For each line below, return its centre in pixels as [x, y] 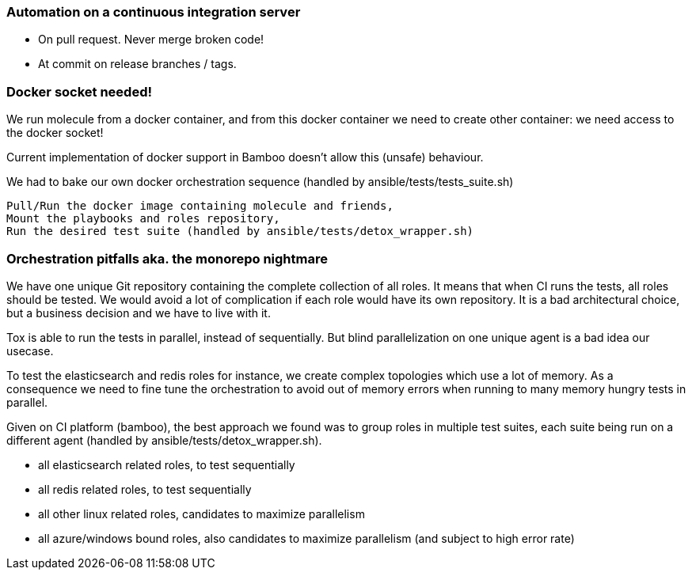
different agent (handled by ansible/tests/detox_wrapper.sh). [164, 440]
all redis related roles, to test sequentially [145, 489]
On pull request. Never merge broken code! [151, 40]
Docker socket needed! [80, 91]
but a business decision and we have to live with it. [139, 313]
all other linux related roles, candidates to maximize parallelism [202, 513]
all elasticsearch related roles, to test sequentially [167, 464]
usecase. [30, 351]
